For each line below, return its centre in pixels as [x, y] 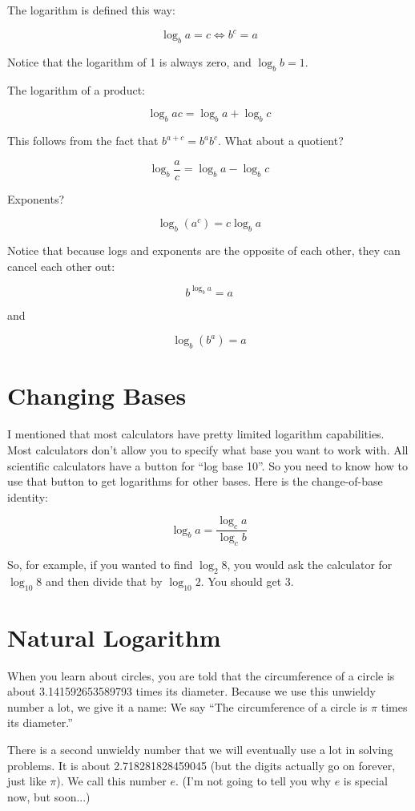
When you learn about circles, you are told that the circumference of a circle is [201, 675]
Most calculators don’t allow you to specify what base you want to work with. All [208, 449]
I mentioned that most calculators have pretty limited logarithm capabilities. [196, 434]
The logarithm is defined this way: [91, 10]
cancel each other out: [61, 266]
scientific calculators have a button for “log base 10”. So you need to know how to [207, 465]
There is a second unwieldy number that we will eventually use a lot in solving [200, 750]
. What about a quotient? [281, 141]
